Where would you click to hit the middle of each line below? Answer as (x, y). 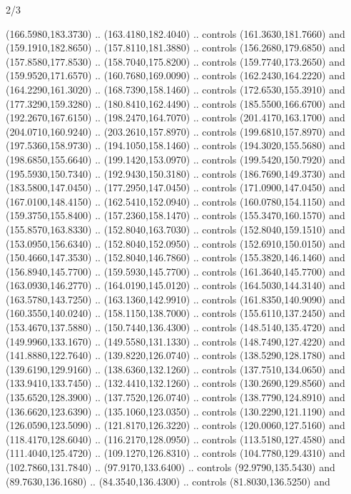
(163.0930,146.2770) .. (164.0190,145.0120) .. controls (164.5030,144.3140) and (175, 285)
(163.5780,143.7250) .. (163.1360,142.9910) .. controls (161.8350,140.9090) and (175, 299)
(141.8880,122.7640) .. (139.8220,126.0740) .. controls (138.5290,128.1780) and (175, 355)
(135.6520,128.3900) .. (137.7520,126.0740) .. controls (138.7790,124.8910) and (175, 397)
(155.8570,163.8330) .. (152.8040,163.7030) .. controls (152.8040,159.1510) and (175, 229)
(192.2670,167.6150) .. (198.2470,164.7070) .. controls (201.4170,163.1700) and (175, 117)
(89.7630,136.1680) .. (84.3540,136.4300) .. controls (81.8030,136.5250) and (168, 481)
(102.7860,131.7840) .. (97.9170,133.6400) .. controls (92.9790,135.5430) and (171, 467)
